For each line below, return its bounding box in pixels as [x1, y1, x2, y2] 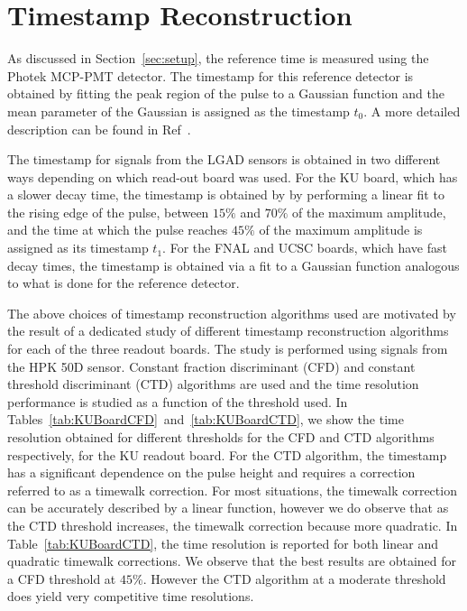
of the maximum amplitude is [259, 220, 423, 239]
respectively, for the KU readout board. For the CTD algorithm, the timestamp [7, 445, 447, 464]
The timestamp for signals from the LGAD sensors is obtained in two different [7, 150, 441, 169]
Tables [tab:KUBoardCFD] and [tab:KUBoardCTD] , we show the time [7, 410, 404, 429]
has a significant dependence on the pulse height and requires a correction [7, 463, 416, 482]
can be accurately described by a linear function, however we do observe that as [7, 498, 449, 517]
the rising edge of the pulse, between [7, 202, 209, 221]
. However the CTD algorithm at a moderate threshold [142, 569, 446, 588]
